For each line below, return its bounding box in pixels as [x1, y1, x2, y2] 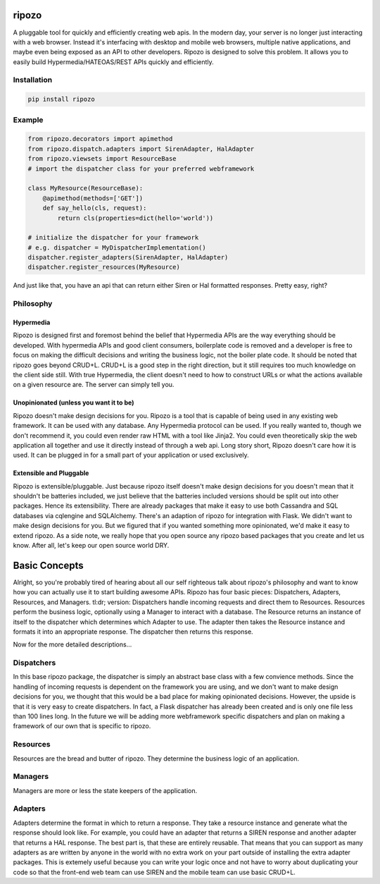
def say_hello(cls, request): [42, 204, 147, 212]
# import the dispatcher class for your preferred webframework [27, 164, 255, 173]
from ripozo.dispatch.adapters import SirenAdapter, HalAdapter [27, 145, 255, 153]
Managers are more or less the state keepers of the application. [13, 786, 198, 794]
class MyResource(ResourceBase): [27, 184, 144, 192]
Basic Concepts [13, 559, 84, 571]
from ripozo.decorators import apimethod [27, 135, 173, 143]
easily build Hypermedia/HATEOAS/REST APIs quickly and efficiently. [13, 57, 214, 66]
